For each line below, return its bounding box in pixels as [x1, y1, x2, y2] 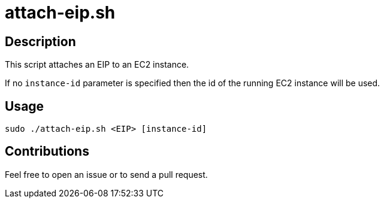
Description [5, 34, 76, 49]
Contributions [5, 144, 89, 159]
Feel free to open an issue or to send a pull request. [5, 169, 208, 180]
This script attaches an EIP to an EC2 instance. [5, 59, 189, 70]
